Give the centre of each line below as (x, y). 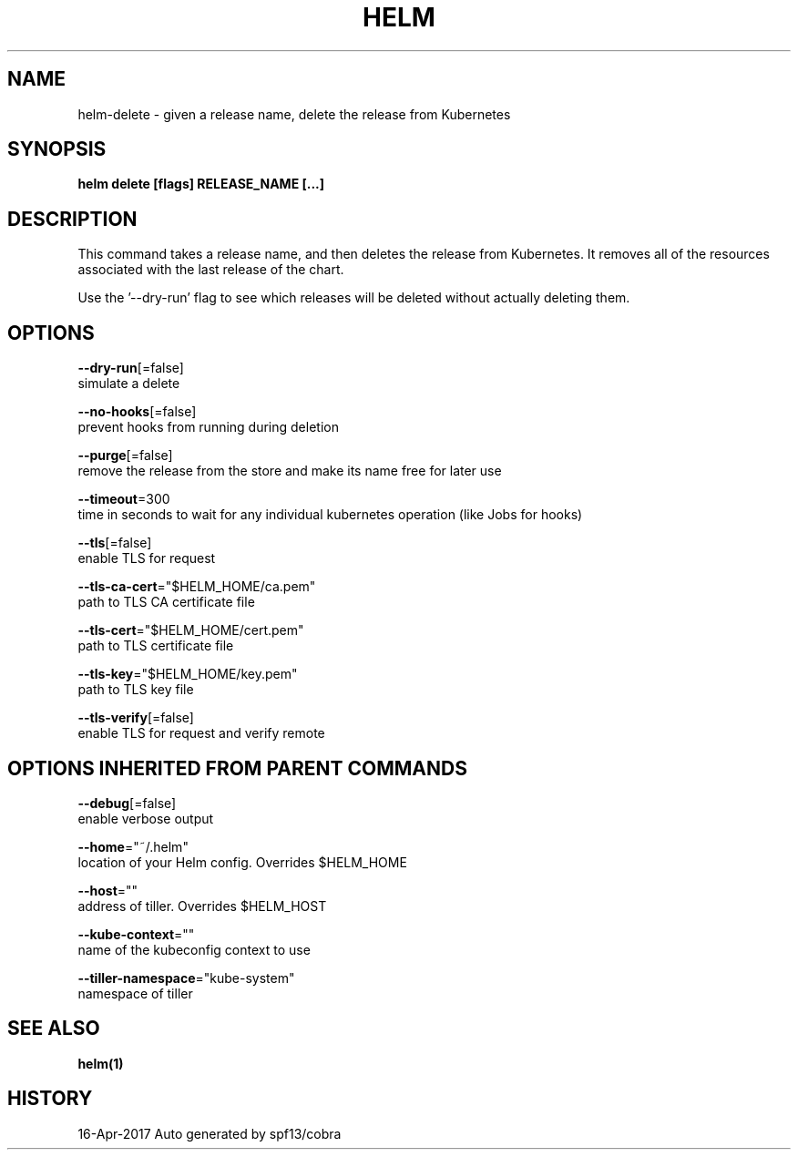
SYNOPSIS (57, 149)
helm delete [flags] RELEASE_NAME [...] (201, 184)
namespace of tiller (135, 993)
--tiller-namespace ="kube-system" (186, 978)
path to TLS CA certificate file (166, 602)
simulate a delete (129, 384)
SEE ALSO (54, 1029)
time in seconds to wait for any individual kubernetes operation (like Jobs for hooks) (330, 515)
